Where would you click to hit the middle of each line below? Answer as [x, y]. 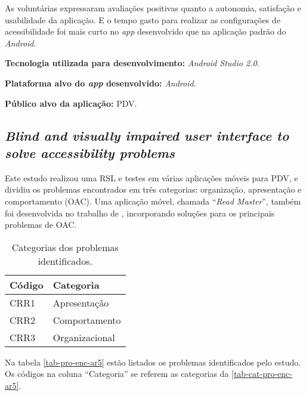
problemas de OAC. [41, 225]
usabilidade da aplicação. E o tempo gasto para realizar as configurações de [143, 19]
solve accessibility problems [90, 152]
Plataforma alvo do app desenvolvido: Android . [101, 83]
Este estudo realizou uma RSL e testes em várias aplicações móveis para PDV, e [152, 177]
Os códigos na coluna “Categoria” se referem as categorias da [117, 374]
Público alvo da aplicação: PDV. [71, 103]
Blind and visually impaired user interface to [147, 135]
